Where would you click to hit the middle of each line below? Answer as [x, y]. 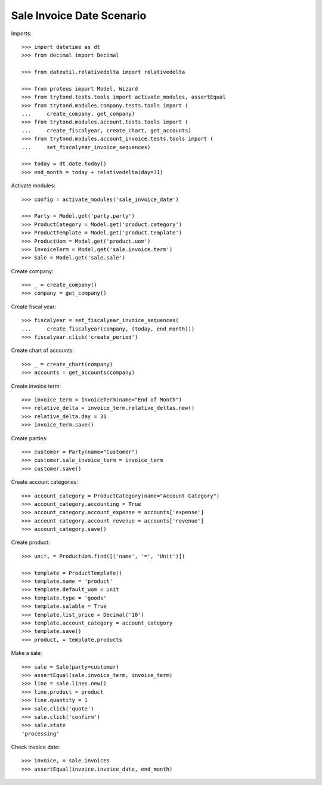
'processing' [41, 733]
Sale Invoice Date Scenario [79, 16]
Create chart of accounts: [43, 350]
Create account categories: [45, 482]
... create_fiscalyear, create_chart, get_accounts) [107, 130]
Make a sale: [27, 653]
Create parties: [29, 438]
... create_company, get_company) [78, 114]
